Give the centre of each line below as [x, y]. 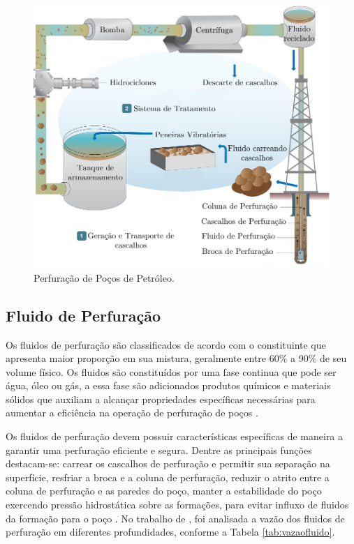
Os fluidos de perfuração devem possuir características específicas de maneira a [175, 436]
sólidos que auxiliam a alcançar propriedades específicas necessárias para [161, 399]
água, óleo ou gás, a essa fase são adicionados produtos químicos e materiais [168, 385]
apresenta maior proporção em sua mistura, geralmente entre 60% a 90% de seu [176, 358]
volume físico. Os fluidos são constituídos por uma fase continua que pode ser [171, 371]
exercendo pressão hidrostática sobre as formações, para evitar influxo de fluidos [177, 505]
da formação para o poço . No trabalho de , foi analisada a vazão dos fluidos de [175, 518]
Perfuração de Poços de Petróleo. [104, 277]
